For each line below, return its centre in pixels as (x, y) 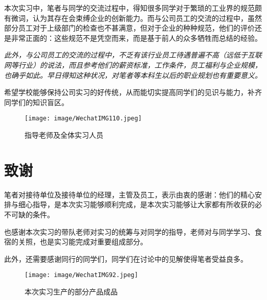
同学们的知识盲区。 (36, 102)
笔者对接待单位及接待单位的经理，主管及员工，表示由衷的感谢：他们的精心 (129, 194)
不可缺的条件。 (29, 214)
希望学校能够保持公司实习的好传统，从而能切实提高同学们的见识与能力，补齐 (133, 92)
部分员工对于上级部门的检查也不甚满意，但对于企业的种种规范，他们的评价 (129, 28)
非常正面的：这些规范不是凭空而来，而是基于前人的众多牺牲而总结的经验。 (136, 37)
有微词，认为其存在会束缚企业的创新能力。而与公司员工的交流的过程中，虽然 (133, 18)
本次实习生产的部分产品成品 (71, 291)
